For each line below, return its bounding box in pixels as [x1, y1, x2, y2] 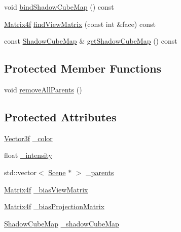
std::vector [4, 167, 37, 177]
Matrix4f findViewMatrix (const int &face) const [4, 18, 156, 29]
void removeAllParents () [4, 84, 82, 94]
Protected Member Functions [4, 60, 162, 76]
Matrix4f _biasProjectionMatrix [4, 201, 105, 212]
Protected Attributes [4, 109, 117, 124]
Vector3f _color [4, 132, 53, 143]
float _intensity [4, 150, 52, 160]
